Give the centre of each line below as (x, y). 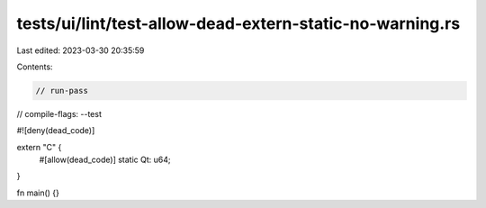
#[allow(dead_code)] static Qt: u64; (105, 160)
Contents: (35, 67)
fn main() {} (38, 193)
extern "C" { (39, 147)
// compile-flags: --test (59, 113)
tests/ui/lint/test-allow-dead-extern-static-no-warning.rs (238, 23)
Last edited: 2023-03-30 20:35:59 (81, 50)
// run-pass (62, 90)
